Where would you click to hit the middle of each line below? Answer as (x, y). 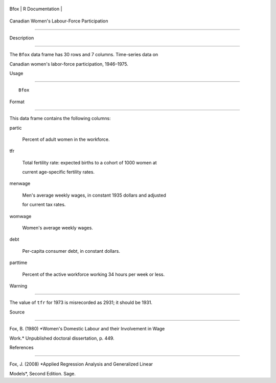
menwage (20, 183)
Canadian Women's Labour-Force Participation (59, 21)
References (21, 347)
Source (17, 312)
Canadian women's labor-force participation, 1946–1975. (69, 64)
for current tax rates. (44, 205)
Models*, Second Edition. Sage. (43, 373)
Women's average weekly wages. (57, 228)
